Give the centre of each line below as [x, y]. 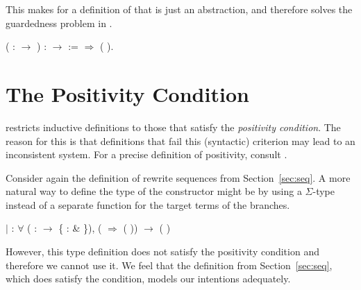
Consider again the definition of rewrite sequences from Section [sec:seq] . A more [178, 177]
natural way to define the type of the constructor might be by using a [154, 191]
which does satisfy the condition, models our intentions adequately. [148, 279]
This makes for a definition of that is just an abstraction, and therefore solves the [179, 9]
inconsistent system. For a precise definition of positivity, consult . [146, 154]
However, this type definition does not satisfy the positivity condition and [162, 251]
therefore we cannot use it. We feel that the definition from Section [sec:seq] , [169, 265]
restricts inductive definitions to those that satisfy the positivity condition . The [173, 127]
